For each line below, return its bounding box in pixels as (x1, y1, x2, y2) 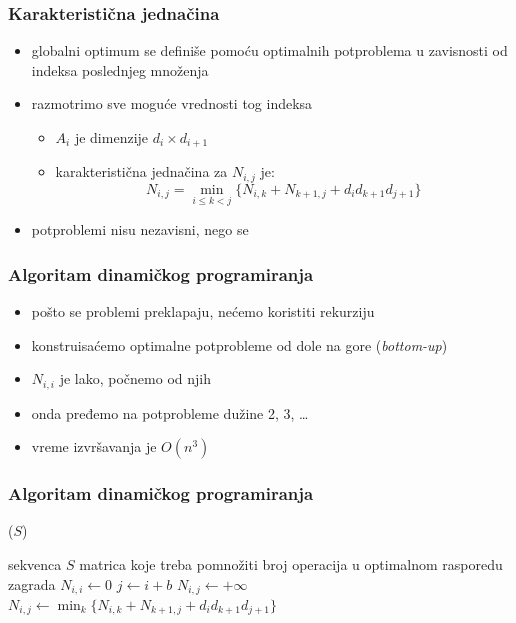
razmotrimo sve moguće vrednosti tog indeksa (31, 93, 313, 114)
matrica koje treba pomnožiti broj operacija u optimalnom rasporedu (79, 553, 503, 574)
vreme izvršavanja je (31, 436, 157, 457)
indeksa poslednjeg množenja (31, 59, 209, 80)
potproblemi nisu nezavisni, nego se (31, 219, 249, 240)
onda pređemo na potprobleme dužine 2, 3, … (31, 402, 309, 423)
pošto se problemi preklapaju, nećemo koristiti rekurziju (31, 300, 375, 321)
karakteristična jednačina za (55, 161, 228, 182)
